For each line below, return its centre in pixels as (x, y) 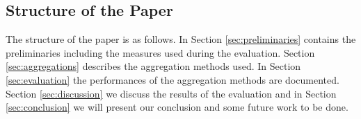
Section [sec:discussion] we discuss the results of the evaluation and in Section (171, 93)
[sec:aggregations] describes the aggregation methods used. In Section (153, 66)
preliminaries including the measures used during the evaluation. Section (160, 52)
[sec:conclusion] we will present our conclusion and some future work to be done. (177, 107)
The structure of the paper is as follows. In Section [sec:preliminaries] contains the (181, 39)
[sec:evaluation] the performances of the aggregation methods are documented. (173, 79)
